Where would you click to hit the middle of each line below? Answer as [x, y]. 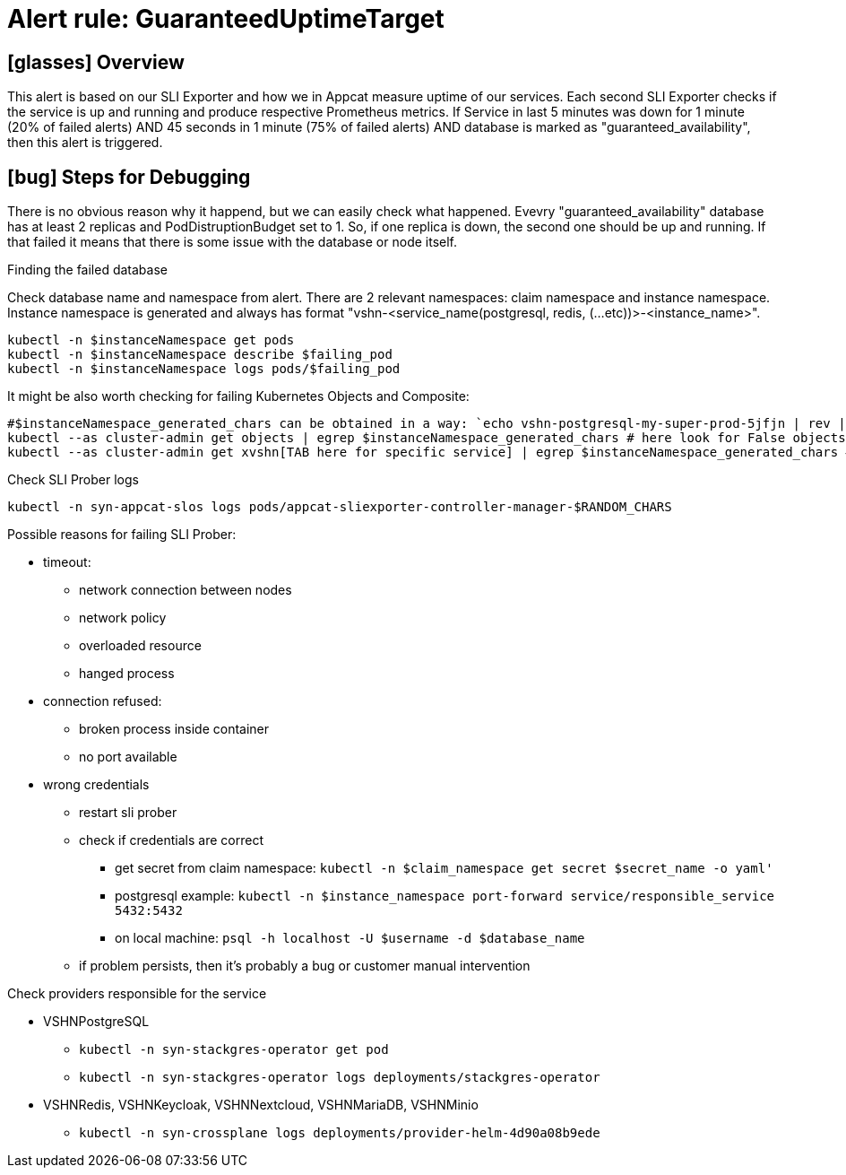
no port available [128, 757]
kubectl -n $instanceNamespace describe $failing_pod [200, 355]
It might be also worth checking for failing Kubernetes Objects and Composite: [238, 396]
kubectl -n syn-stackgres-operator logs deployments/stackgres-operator [340, 1078]
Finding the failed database [87, 270]
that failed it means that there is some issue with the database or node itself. [232, 242]
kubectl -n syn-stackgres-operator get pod [234, 1050]
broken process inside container [174, 729]
